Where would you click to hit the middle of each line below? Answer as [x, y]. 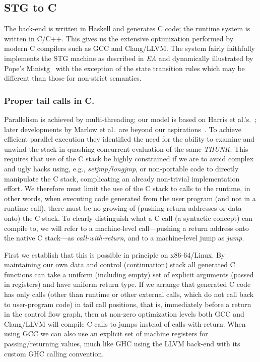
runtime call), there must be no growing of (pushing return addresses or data [123, 208]
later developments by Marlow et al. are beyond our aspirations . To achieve [123, 129]
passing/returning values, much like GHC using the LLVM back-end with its [122, 344]
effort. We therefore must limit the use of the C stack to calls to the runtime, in [127, 188]
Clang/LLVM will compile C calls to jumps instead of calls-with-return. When [125, 323]
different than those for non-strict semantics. [73, 78]
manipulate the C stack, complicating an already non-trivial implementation [122, 178]
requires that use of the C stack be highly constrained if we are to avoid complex [129, 159]
